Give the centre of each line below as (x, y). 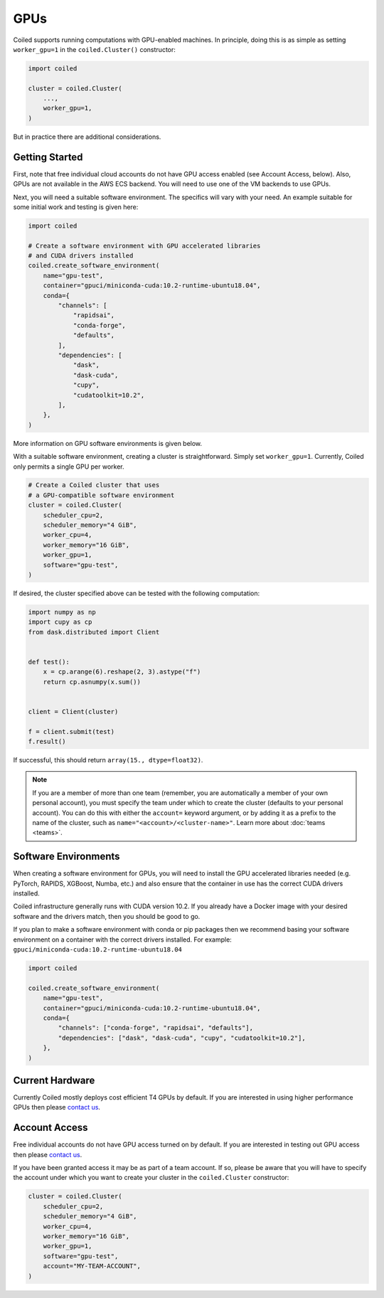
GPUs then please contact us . (57, 1107)
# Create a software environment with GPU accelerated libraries (144, 246)
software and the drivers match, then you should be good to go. (107, 916)
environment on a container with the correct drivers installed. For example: (123, 940)
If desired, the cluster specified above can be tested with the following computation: (136, 593)
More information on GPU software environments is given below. (108, 443)
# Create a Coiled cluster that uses (94, 485)
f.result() (47, 742)
